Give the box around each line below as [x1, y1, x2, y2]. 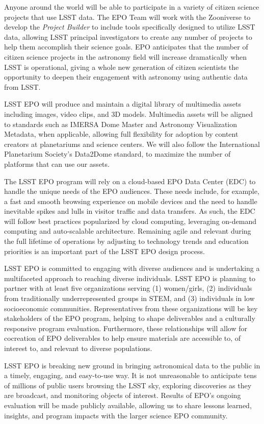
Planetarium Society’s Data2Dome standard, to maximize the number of [4, 148, 231, 159]
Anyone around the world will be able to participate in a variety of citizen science [4, 2, 259, 12]
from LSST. [4, 81, 41, 92]
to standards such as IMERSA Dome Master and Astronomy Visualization [4, 118, 237, 129]
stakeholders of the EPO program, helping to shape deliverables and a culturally [4, 313, 255, 323]
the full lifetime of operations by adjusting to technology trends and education [4, 236, 249, 246]
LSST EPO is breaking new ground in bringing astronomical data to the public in [4, 360, 260, 370]
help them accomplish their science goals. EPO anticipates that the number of [4, 41, 248, 52]
